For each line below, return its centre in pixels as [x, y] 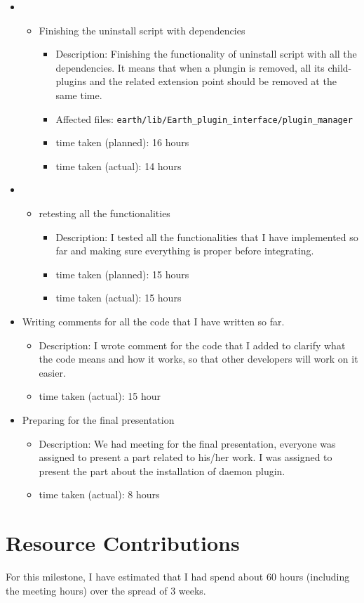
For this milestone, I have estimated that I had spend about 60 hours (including [178, 577]
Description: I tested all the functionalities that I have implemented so [207, 236]
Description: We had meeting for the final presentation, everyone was [187, 443]
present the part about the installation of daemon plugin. [162, 471]
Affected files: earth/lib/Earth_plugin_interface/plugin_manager [204, 118]
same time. [79, 95]
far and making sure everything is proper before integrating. [185, 251]
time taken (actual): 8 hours [99, 494]
